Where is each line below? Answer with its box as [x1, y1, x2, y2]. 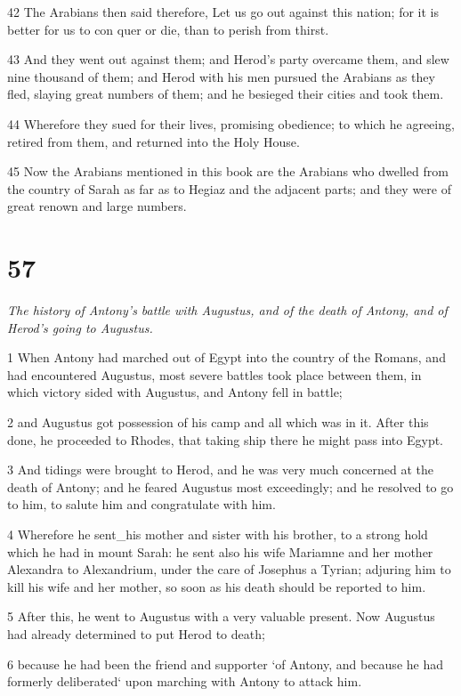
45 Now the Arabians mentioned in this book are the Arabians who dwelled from [7, 162, 449, 181]
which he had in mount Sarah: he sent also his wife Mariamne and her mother [7, 542, 433, 561]
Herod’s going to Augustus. [7, 318, 153, 336]
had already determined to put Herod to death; [7, 624, 265, 643]
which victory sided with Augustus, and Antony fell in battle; [7, 383, 343, 401]
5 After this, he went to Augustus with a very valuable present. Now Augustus [7, 607, 435, 626]
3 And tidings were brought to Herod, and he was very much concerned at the [7, 460, 434, 479]
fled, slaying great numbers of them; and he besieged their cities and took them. [7, 85, 444, 103]
